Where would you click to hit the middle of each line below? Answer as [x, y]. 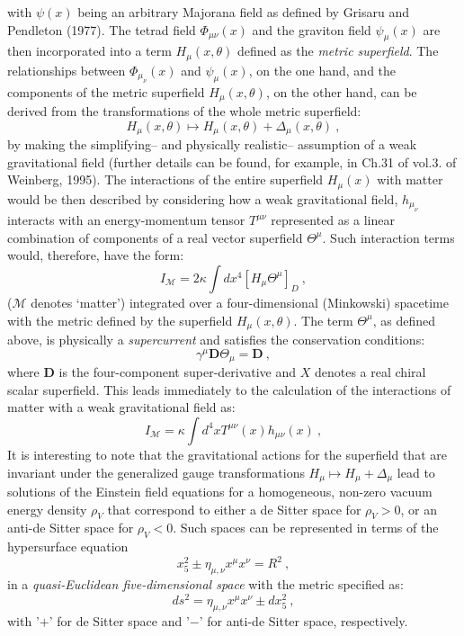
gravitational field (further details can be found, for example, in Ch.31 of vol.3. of [232, 161]
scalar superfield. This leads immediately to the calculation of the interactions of [229, 389]
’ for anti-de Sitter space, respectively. [303, 620]
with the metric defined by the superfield [120, 320]
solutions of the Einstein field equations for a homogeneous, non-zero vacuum [220, 491]
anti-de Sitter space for [71, 528]
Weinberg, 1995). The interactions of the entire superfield [165, 179]
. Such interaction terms [388, 237]
